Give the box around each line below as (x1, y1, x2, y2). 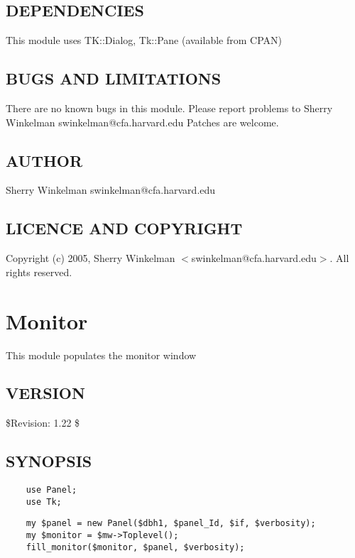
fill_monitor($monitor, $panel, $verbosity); (26, 542, 245, 552)
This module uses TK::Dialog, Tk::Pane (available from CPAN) (6, 33, 282, 48)
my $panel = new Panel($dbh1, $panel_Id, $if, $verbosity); (26, 518, 316, 529)
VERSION (6, 382, 85, 404)
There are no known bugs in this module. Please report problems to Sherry (6, 101, 333, 115)
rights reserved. (6, 264, 72, 279)
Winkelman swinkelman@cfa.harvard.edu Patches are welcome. (6, 114, 279, 129)
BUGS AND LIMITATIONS (6, 67, 222, 89)
